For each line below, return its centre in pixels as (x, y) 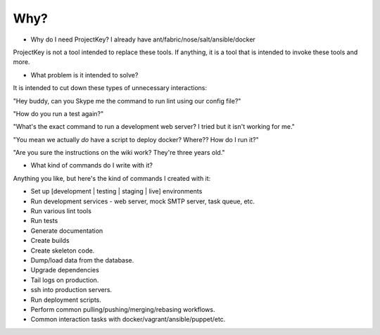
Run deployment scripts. (66, 300)
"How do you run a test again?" (58, 113)
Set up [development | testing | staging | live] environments (116, 191)
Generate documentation (67, 230)
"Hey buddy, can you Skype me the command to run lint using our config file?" (127, 101)
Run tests (44, 221)
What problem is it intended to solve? (84, 75)
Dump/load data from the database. (82, 260)
